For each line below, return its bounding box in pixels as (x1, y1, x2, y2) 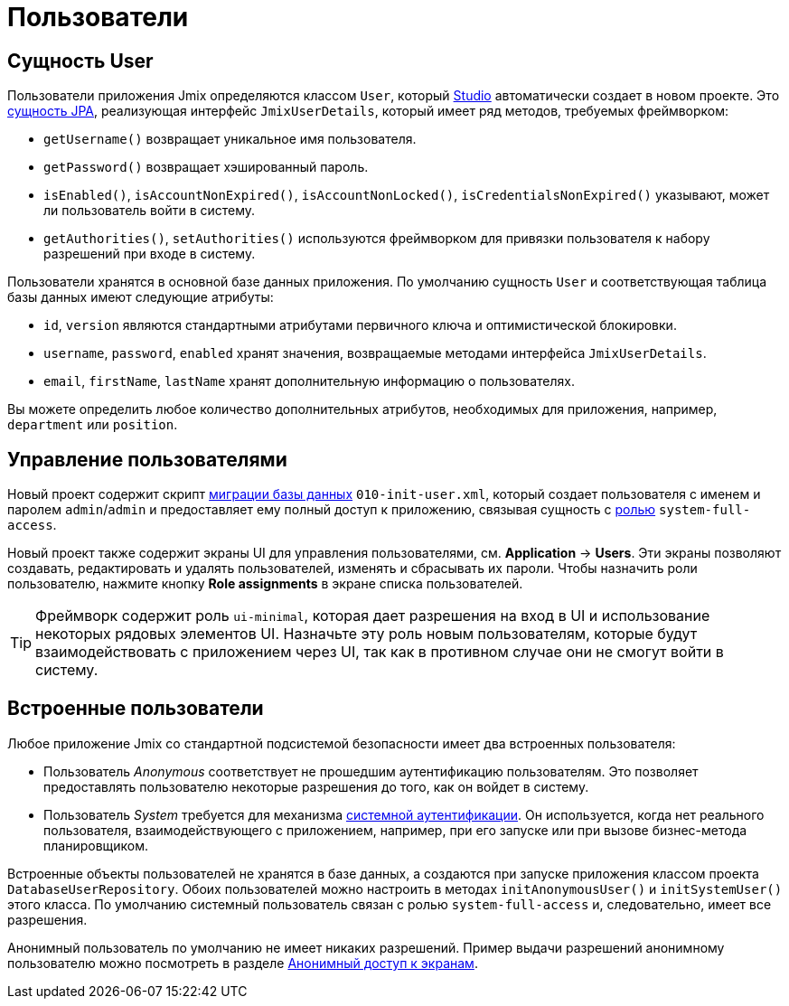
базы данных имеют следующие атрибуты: (7, 289, 274, 306)
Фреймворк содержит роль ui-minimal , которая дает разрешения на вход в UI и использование (35, 606, 710, 625)
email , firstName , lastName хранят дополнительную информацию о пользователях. (43, 373, 575, 390)
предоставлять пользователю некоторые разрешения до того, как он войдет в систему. (43, 778, 589, 794)
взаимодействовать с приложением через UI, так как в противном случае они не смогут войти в (35, 643, 724, 662)
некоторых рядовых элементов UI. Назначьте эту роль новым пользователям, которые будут (35, 625, 698, 644)
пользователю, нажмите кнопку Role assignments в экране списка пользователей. (7, 576, 523, 592)
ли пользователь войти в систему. (43, 202, 256, 219)
